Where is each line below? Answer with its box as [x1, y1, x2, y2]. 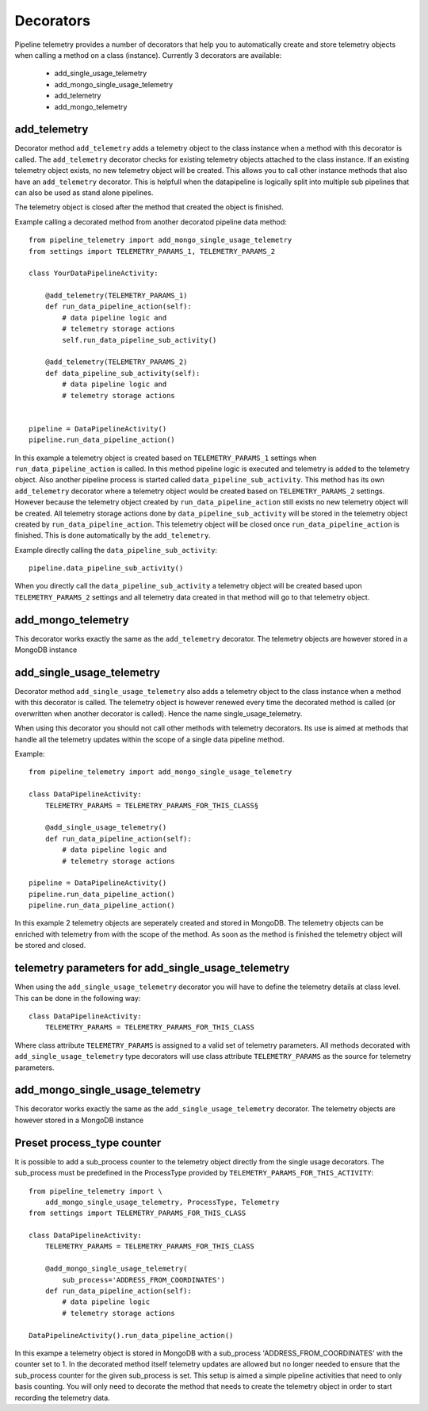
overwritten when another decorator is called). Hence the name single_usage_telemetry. [14, 708, 303, 718]
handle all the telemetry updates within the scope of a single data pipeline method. [14, 734, 285, 744]
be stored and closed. [14, 941, 86, 950]
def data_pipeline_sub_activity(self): [44, 369, 201, 378]
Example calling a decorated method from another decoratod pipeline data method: [14, 217, 287, 226]
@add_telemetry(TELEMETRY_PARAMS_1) [44, 291, 188, 301]
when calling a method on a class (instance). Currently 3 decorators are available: [14, 50, 282, 59]
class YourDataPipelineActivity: [29, 269, 159, 278]
